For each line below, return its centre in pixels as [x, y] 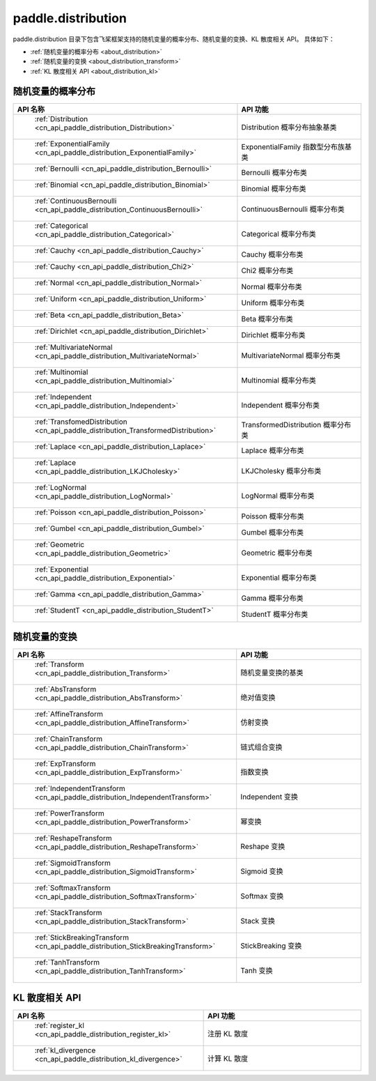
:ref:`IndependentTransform [80, 789]
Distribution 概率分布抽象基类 [289, 127]
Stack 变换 [258, 921]
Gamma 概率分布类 [272, 598]
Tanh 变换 [257, 971]
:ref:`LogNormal [61, 487]
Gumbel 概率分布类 [273, 532]
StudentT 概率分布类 [275, 614]
